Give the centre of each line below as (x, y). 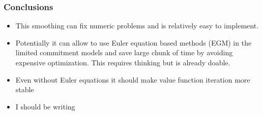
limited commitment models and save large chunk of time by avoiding (124, 52)
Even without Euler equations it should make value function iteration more (133, 79)
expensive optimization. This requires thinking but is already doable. (123, 62)
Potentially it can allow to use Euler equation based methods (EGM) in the (134, 42)
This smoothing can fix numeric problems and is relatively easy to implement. (137, 26)
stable (25, 89)
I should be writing (45, 106)
